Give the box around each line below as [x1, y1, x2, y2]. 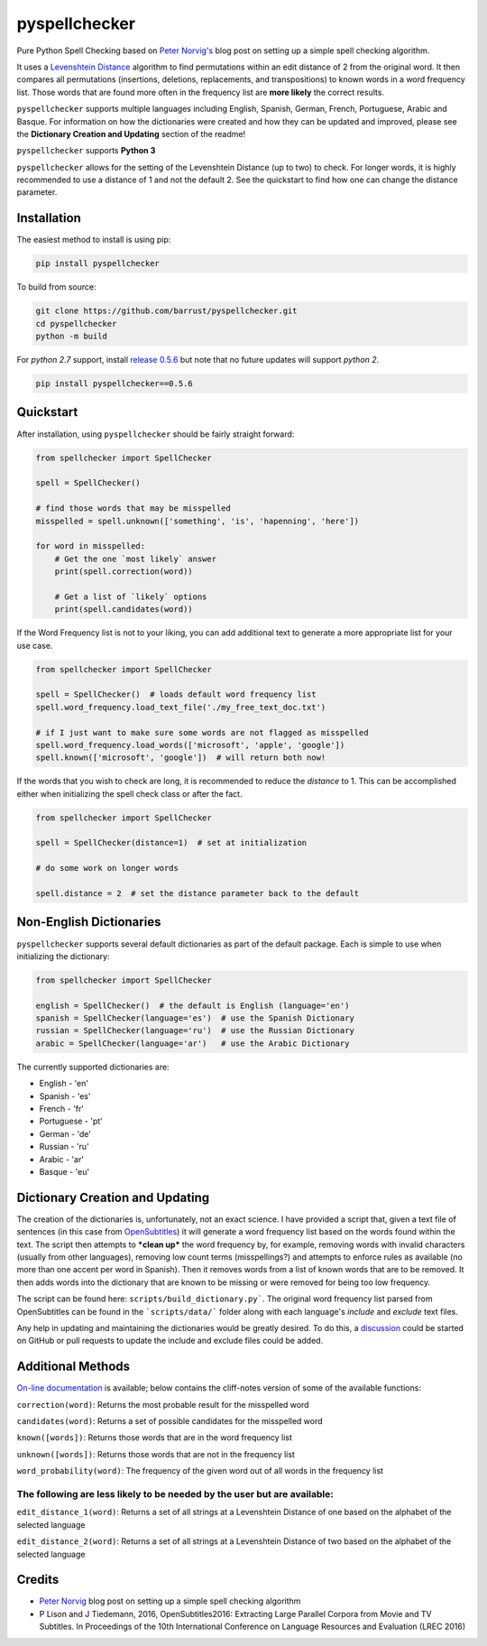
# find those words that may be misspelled [35, 504, 232, 513]
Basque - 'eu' [39, 1166, 90, 1177]
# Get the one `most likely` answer [54, 553, 216, 564]
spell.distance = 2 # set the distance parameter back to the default [35, 889, 360, 899]
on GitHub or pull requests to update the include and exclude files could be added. [16, 1336, 324, 1346]
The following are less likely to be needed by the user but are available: [16, 1488, 334, 1501]
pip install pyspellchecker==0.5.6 [35, 379, 193, 389]
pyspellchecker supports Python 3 [16, 145, 156, 156]
